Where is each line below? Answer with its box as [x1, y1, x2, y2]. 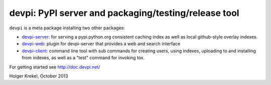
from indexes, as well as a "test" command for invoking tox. [22, 55, 145, 61]
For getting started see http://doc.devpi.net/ [9, 64, 100, 70]
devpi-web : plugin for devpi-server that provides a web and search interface [22, 41, 181, 47]
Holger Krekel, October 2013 [9, 73, 68, 79]
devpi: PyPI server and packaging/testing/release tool [9, 7, 239, 18]
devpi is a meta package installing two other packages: [9, 25, 125, 31]
